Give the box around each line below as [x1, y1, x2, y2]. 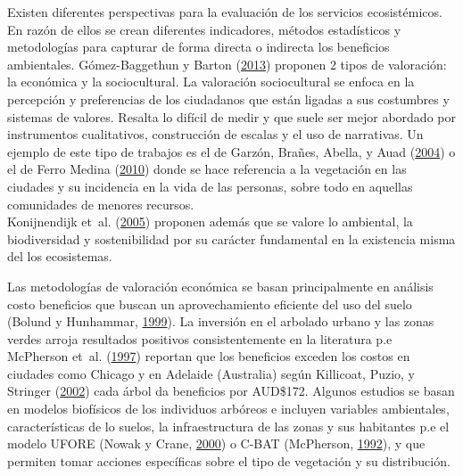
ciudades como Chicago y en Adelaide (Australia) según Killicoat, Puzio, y [7, 364, 416, 382]
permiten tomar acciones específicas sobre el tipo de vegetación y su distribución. [7, 451, 451, 470]
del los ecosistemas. [7, 247, 112, 266]
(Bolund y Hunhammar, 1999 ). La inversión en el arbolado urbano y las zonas [7, 312, 434, 331]
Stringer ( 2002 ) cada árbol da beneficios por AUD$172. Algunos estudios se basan [7, 382, 455, 400]
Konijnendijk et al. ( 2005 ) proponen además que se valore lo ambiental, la [7, 212, 413, 231]
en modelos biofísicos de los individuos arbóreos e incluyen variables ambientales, [7, 399, 450, 418]
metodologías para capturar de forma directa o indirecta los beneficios [7, 37, 390, 56]
